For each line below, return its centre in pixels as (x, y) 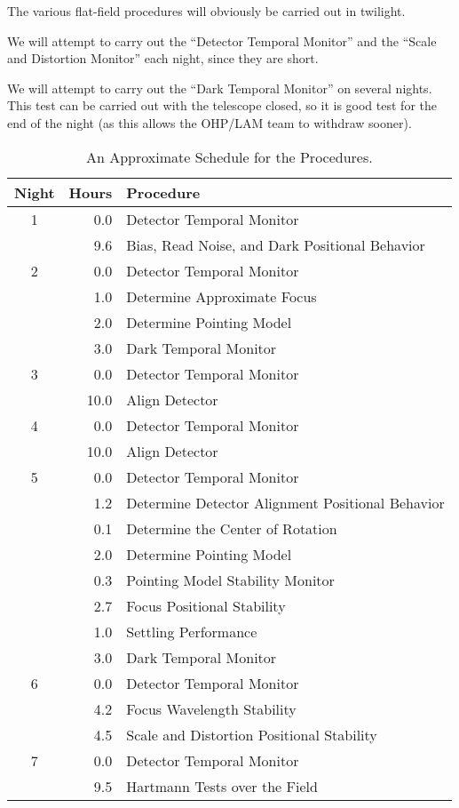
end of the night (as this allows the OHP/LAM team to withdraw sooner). (210, 122)
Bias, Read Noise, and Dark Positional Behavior (276, 244)
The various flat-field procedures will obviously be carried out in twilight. (206, 11)
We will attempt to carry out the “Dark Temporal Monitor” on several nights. (220, 88)
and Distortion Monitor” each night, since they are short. (163, 58)
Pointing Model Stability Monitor (230, 580)
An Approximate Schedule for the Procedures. (229, 156)
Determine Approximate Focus (222, 296)
